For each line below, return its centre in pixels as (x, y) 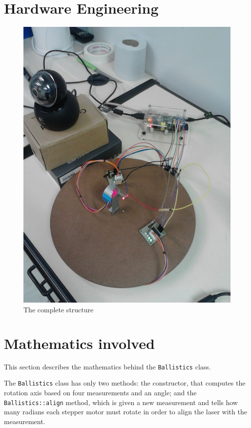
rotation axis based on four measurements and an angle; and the (100, 393)
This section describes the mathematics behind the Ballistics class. (107, 366)
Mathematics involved (79, 343)
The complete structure (59, 310)
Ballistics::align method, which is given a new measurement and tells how (121, 402)
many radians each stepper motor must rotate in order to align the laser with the (125, 412)
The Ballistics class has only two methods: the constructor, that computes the (125, 383)
